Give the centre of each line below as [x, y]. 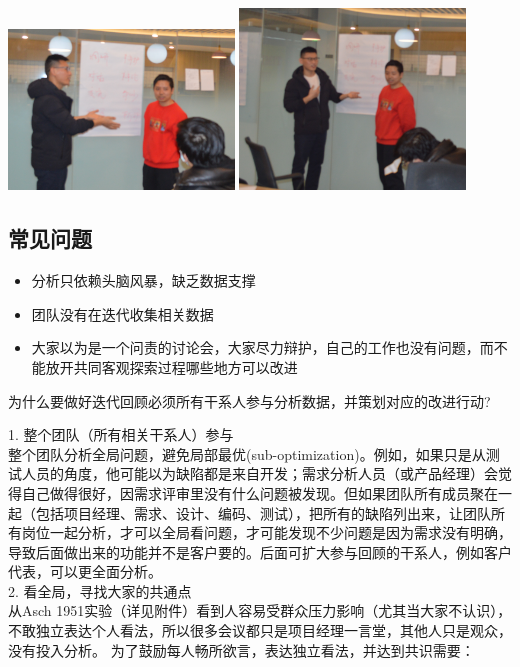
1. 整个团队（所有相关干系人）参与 [121, 434]
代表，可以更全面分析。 [85, 571]
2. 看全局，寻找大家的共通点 [100, 590]
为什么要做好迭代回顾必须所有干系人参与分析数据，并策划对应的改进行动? [249, 400]
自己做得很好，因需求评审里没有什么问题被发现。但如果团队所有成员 [245, 492]
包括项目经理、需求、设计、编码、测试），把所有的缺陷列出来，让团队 [263, 512]
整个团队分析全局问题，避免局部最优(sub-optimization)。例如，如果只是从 [247, 453]
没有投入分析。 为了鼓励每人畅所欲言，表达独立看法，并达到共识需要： [241, 649]
